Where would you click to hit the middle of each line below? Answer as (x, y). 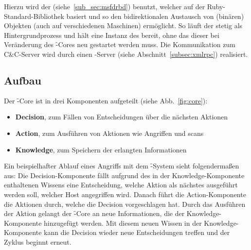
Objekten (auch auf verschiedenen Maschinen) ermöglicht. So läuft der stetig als (123, 25)
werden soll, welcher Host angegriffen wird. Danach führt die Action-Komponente (125, 194)
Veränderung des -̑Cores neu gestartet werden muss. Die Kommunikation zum (120, 44)
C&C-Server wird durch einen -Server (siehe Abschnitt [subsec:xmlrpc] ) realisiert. (126, 54)
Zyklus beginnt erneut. (38, 242)
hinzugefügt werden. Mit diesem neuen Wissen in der (123, 223)
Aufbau (23, 80)
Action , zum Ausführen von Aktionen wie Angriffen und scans (109, 133)
